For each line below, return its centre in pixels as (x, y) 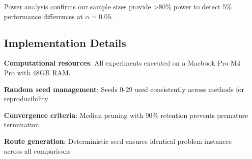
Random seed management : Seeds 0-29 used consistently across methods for (124, 89)
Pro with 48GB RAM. (37, 72)
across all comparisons (37, 150)
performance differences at (43, 16)
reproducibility (26, 99)
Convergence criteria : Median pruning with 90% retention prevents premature (126, 115)
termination (22, 125)
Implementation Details (65, 42)
